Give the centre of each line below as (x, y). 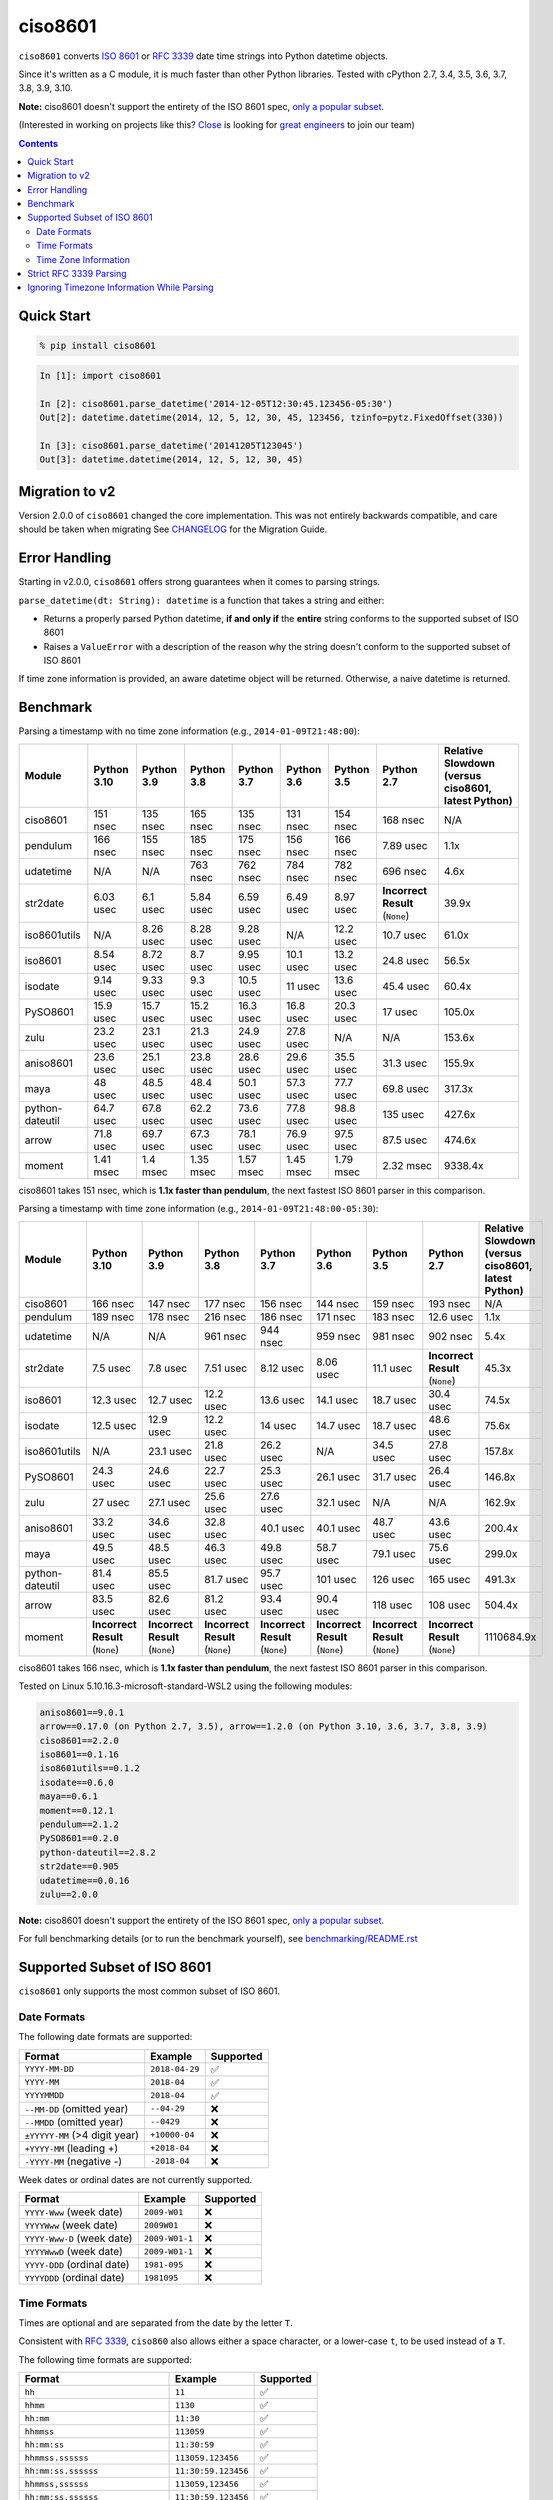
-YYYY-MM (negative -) (73, 2161)
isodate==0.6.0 (76, 1782)
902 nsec (451, 1336)
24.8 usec (405, 960)
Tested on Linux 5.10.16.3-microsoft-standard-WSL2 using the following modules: (185, 1686)
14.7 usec (338, 1425)
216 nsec (225, 1317)
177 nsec (224, 1303)
